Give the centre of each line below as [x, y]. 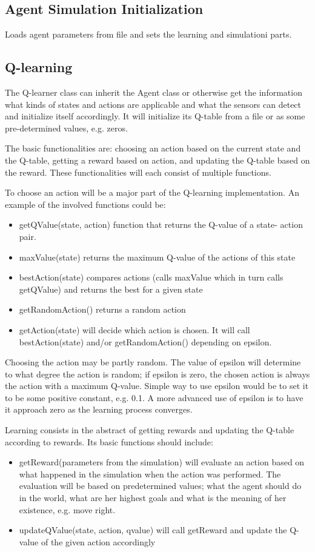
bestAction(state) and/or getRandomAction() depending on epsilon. [145, 341]
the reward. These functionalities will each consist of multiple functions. [138, 172]
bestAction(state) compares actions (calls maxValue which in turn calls [151, 277]
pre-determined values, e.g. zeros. [66, 128]
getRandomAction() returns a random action [102, 309]
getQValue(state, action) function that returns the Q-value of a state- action [161, 224]
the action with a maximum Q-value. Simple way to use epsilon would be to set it [157, 386]
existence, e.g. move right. [67, 509]
